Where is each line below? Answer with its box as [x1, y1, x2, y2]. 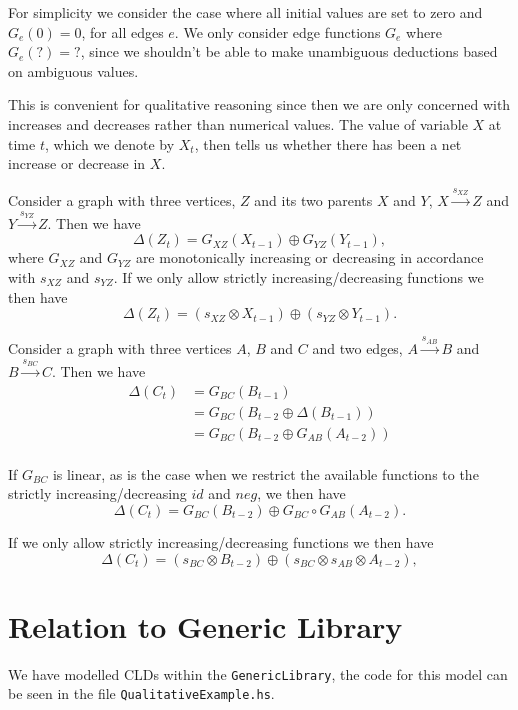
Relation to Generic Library [8, 605, 403, 646]
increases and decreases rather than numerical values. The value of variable [8, 113, 468, 134]
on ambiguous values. [8, 60, 139, 81]
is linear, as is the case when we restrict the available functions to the [52, 463, 479, 484]
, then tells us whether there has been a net [194, 133, 462, 154]
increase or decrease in [8, 153, 146, 174]
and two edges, [312, 338, 403, 359]
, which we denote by [44, 133, 175, 154]
